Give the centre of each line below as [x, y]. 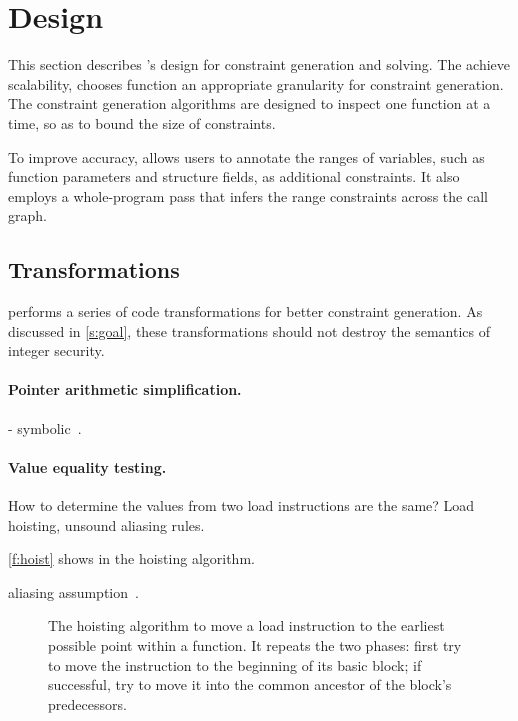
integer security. [56, 350]
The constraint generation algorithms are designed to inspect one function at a [249, 103]
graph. [27, 215]
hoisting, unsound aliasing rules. [106, 524]
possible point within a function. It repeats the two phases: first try [255, 645]
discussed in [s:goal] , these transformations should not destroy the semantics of [249, 330]
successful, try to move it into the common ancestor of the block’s [250, 684]
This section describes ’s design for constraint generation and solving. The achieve [259, 64]
